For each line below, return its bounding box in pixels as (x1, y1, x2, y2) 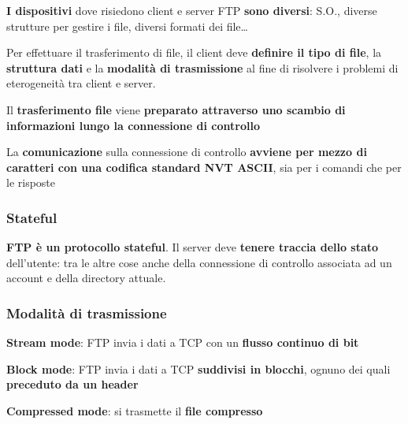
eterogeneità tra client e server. (6, 75, 156, 91)
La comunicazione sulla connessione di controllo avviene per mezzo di (6, 143, 367, 160)
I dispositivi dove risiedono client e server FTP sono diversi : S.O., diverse (6, 2, 377, 18)
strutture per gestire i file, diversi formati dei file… (6, 17, 248, 34)
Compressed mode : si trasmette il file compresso (6, 402, 263, 418)
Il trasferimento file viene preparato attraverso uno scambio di (6, 101, 346, 117)
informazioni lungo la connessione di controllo (6, 117, 260, 133)
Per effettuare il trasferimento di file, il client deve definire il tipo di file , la (6, 44, 382, 61)
